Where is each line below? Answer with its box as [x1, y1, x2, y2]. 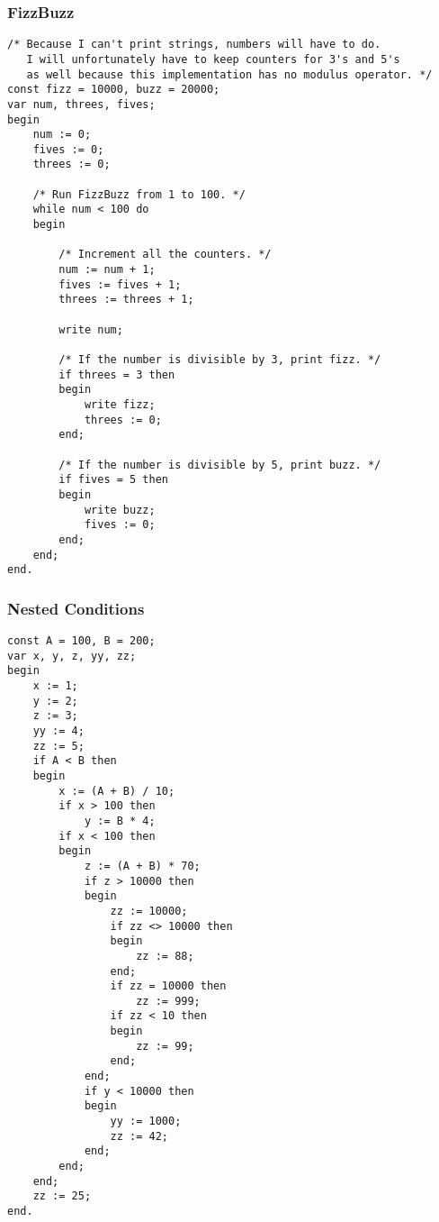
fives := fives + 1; [58, 278, 182, 291]
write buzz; [84, 503, 156, 516]
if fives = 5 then [58, 473, 168, 487]
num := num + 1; [58, 263, 156, 277]
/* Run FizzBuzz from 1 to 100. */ [32, 187, 246, 201]
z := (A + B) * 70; [84, 859, 201, 872]
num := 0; [32, 128, 92, 141]
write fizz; [84, 397, 156, 411]
